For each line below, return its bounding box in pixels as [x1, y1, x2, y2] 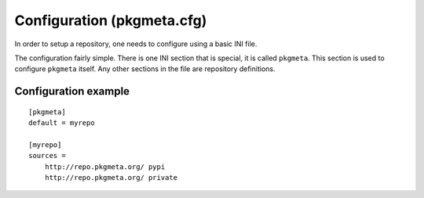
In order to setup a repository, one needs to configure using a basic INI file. [14, 39, 258, 49]
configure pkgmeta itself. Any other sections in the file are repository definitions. [14, 64, 276, 74]
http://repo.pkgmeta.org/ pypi [44, 162, 166, 171]
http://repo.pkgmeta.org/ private [44, 173, 178, 182]
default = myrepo [28, 118, 95, 128]
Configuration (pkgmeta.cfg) [14, 12, 207, 29]
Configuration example [14, 85, 130, 98]
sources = [28, 151, 66, 160]
